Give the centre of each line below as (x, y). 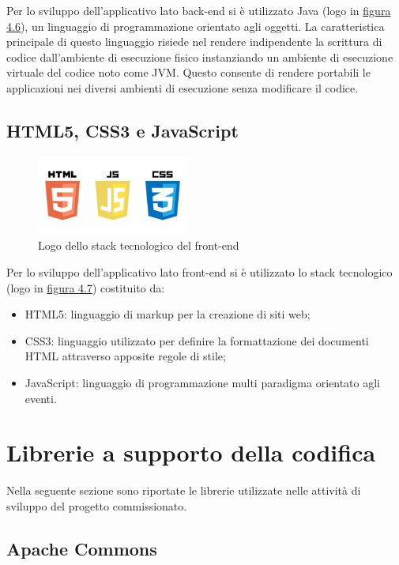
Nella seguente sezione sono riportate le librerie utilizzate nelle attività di (184, 490)
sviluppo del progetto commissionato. (97, 505)
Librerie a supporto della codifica (191, 452)
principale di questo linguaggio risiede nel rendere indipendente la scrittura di (194, 41)
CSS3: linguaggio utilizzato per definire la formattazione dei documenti (197, 340)
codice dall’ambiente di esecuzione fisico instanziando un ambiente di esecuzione (200, 56)
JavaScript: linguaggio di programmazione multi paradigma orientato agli (203, 383)
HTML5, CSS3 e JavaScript (122, 130)
